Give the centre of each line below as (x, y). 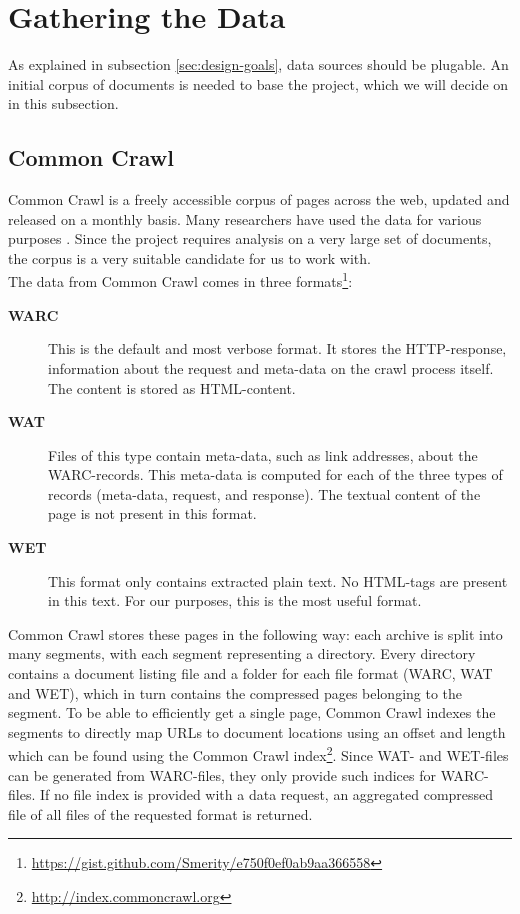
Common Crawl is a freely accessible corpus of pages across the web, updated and (259, 199)
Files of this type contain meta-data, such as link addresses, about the (263, 454)
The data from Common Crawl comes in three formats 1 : (180, 280)
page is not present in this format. (152, 513)
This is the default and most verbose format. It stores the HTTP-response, (277, 348)
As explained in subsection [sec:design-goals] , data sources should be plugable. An (258, 64)
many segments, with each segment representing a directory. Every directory (242, 653)
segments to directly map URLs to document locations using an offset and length (257, 731)
